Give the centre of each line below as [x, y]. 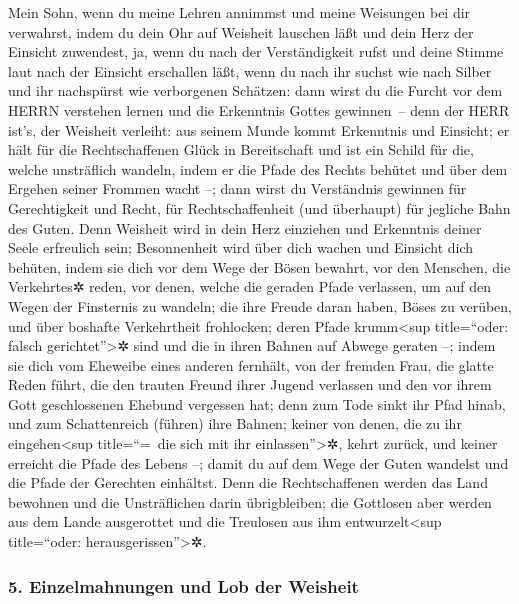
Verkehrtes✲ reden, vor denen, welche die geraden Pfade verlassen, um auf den [249, 286]
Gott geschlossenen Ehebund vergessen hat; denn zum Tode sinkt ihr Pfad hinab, [257, 403]
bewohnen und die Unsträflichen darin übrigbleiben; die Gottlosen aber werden [250, 501]
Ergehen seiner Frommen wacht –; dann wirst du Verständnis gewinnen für [237, 188]
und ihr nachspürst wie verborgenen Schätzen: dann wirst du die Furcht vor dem [255, 90]
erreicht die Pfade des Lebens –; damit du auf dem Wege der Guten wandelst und [258, 462]
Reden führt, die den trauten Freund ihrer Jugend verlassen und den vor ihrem [250, 384]
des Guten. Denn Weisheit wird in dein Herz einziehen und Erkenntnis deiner [245, 227]
